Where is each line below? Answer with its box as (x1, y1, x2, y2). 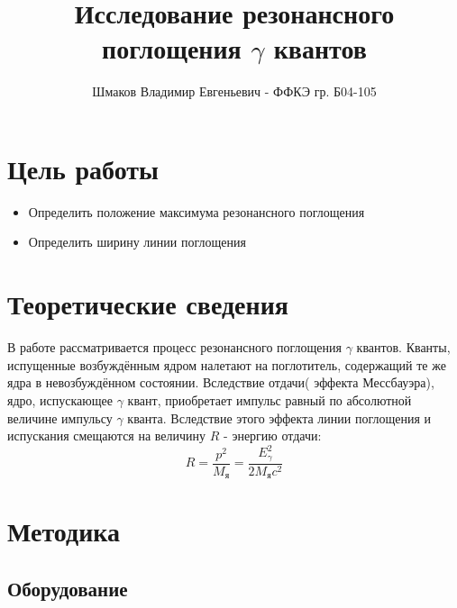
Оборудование (7, 574, 128, 602)
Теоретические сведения (7, 286, 288, 322)
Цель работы (7, 150, 159, 186)
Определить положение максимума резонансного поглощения (28, 202, 365, 221)
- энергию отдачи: (224, 426, 322, 445)
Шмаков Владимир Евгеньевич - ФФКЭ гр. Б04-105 (92, 82, 377, 101)
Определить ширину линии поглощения (28, 232, 246, 251)
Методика (7, 513, 121, 549)
